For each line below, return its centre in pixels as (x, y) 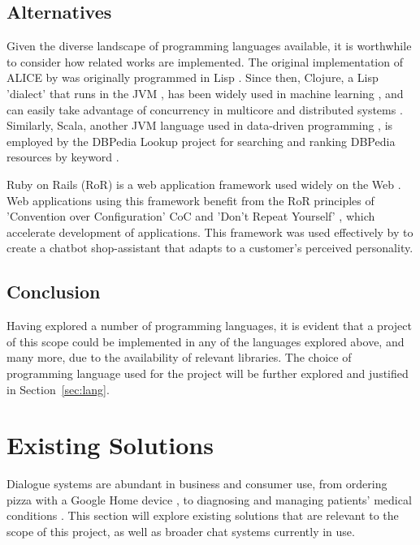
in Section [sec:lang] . (58, 389)
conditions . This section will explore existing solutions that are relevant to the (203, 515)
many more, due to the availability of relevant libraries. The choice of (179, 357)
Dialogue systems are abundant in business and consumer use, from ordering (197, 484)
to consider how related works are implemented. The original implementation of (205, 61)
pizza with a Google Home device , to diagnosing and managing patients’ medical (209, 499)
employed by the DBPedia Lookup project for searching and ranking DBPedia (201, 141)
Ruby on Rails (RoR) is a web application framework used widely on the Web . (204, 184)
